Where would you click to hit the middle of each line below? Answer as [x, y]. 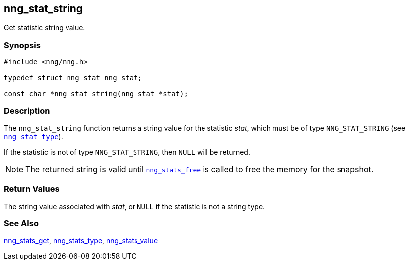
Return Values [32, 189]
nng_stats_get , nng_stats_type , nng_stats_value [81, 241]
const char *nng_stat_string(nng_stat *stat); [96, 94]
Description [27, 111]
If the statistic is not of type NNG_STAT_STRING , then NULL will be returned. [127, 152]
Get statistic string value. [45, 28]
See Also [21, 224]
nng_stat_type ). [34, 136]
